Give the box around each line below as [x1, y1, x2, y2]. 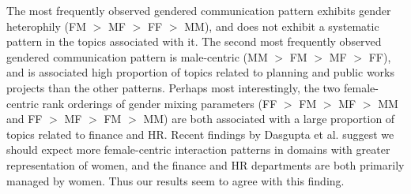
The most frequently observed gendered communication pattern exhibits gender [6, 2, 391, 18]
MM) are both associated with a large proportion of [143, 110, 395, 127]
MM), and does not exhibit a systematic [184, 17, 379, 34]
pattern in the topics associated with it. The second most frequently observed [6, 33, 382, 50]
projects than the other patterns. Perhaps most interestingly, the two [6, 79, 341, 95]
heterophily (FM [6, 17, 86, 34]
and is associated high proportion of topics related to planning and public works [6, 64, 394, 80]
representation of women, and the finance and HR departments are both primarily [6, 156, 405, 173]
